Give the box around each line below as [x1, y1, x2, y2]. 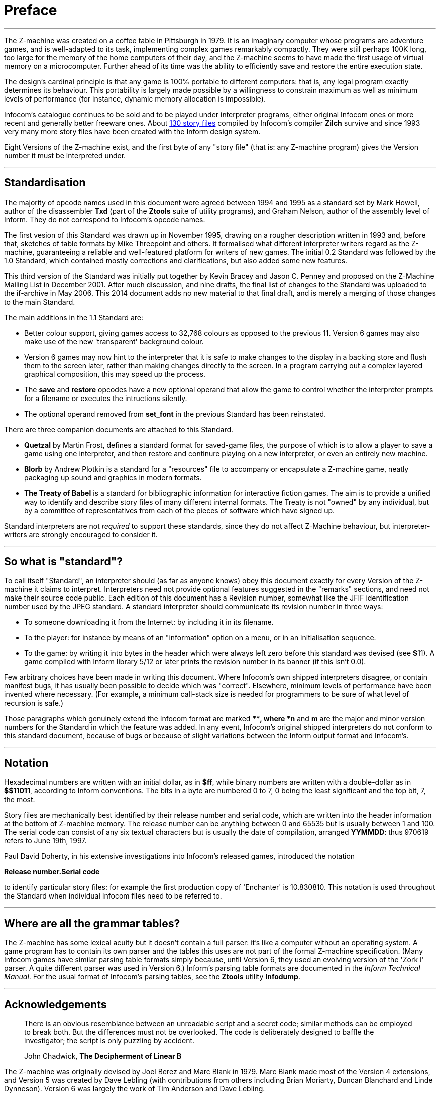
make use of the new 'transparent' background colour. [24, 337, 204, 346]
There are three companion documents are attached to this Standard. [4, 425, 234, 434]
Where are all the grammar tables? [4, 917, 180, 930]
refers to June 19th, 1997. [4, 836, 87, 845]
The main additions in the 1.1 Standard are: [4, 313, 144, 322]
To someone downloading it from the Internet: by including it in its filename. [24, 618, 274, 627]
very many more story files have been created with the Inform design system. [4, 127, 261, 136]
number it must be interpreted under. [4, 151, 126, 160]
